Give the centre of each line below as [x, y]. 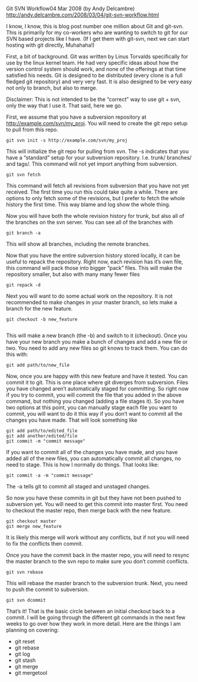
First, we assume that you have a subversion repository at [76, 117]
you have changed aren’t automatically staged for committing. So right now [98, 389]
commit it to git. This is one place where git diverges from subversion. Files [97, 382]
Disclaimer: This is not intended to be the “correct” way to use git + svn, [93, 99]
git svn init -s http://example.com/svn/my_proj [67, 141]
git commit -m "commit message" [46, 441]
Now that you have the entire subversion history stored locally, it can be [93, 255]
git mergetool [31, 673]
